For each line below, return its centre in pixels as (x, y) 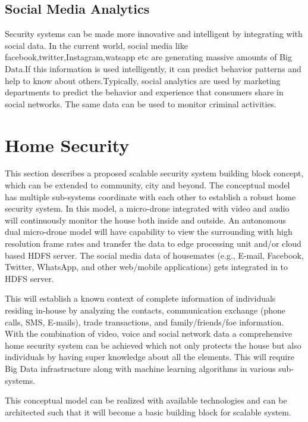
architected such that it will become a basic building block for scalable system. (148, 412)
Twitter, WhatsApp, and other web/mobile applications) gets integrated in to (146, 267)
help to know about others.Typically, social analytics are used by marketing (143, 80)
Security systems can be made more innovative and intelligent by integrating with (154, 34)
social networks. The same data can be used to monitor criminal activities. (141, 103)
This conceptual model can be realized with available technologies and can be (146, 400)
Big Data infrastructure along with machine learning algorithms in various (140, 368)
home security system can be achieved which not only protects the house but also (153, 345)
